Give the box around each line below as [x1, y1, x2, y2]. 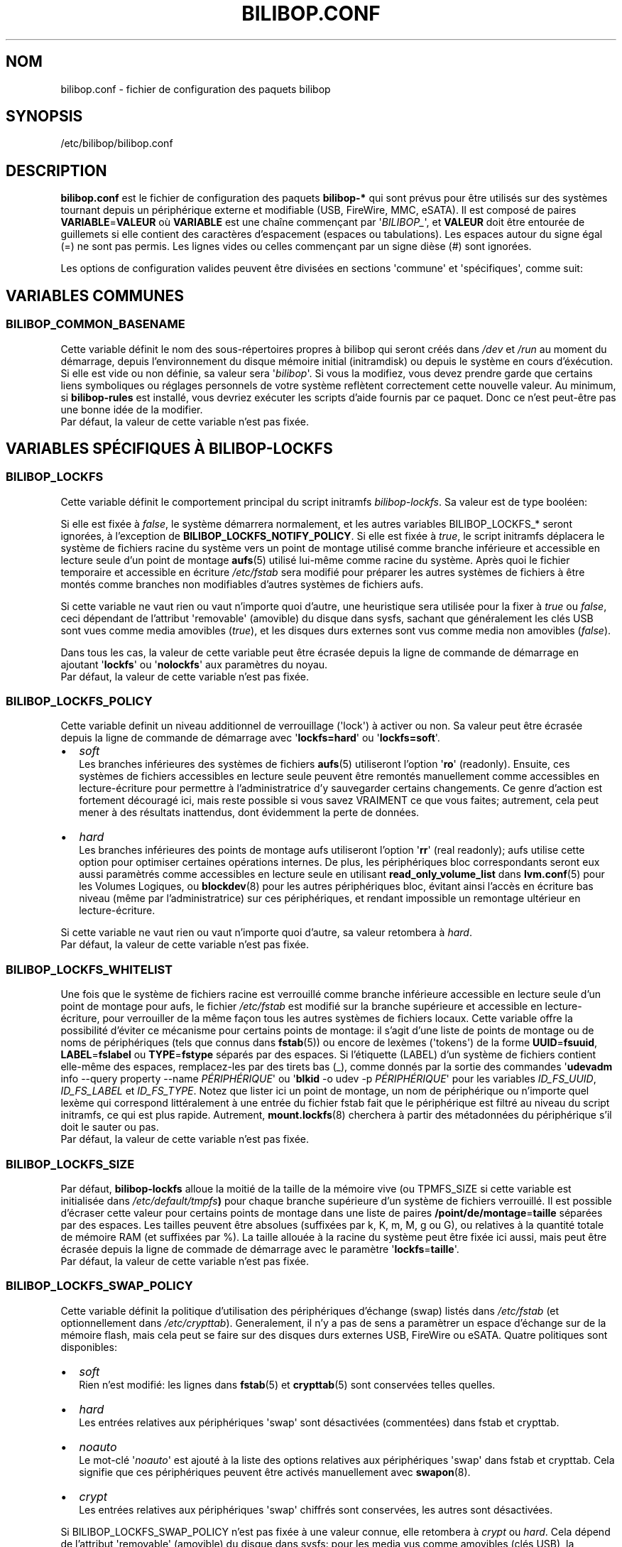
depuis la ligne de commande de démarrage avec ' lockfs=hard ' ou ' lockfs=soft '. [60, 732, 440, 744]
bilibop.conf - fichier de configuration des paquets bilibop [60, 82, 331, 95]
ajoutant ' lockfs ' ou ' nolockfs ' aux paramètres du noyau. [60, 658, 328, 671]
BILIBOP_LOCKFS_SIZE [6, 1156, 135, 1171]
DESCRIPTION [6, 161, 107, 180]
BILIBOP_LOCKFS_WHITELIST [6, 962, 173, 977]
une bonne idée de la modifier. [60, 403, 203, 416]
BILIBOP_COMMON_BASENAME [6, 317, 185, 332]
